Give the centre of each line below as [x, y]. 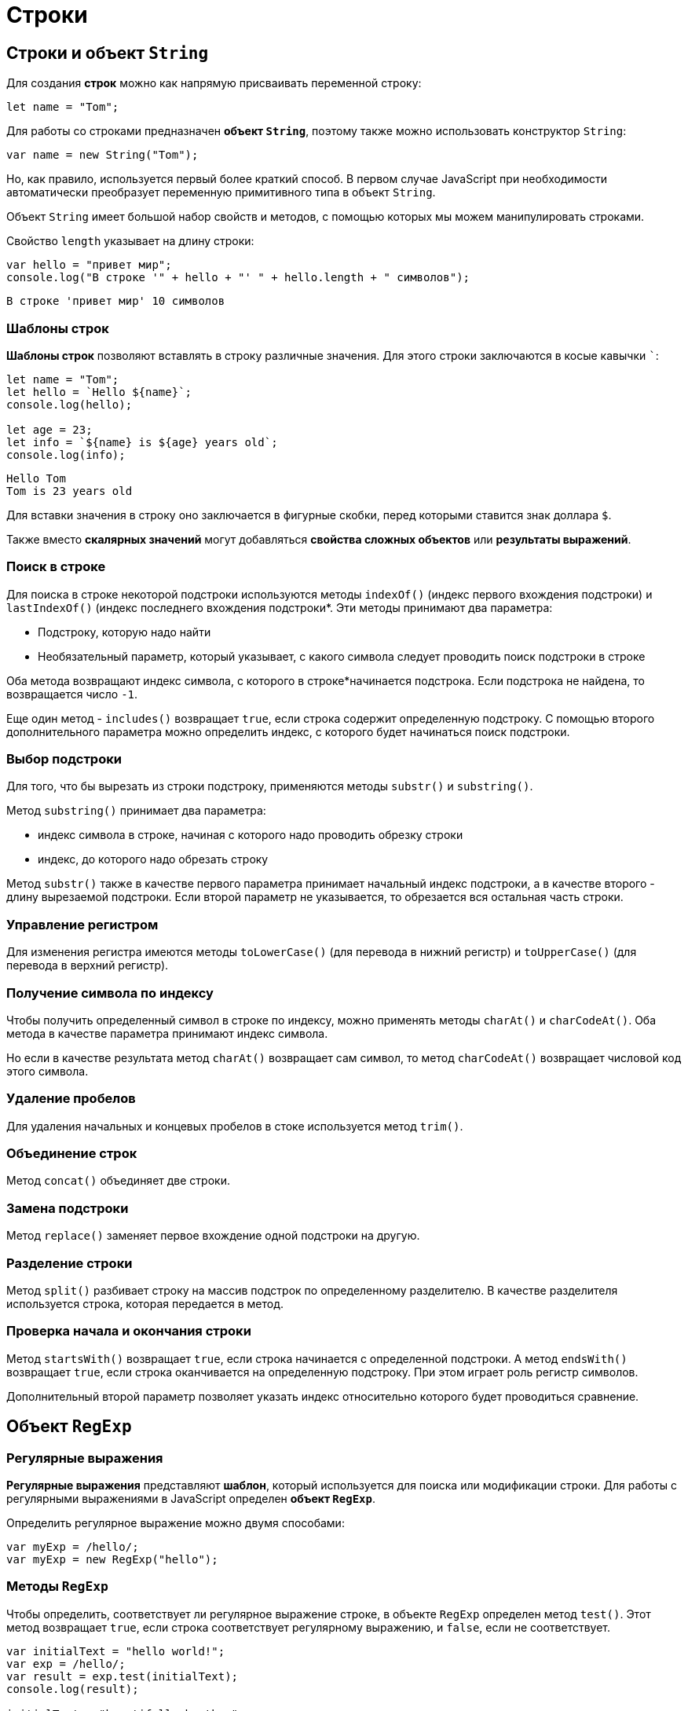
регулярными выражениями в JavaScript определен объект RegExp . [191, 1498]
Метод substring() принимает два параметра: [136, 811]
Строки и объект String [108, 53]
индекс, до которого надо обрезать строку [153, 859]
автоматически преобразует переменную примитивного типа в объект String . [221, 192]
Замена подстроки [68, 1208]
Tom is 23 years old [70, 491]
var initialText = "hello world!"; [116, 1651]
